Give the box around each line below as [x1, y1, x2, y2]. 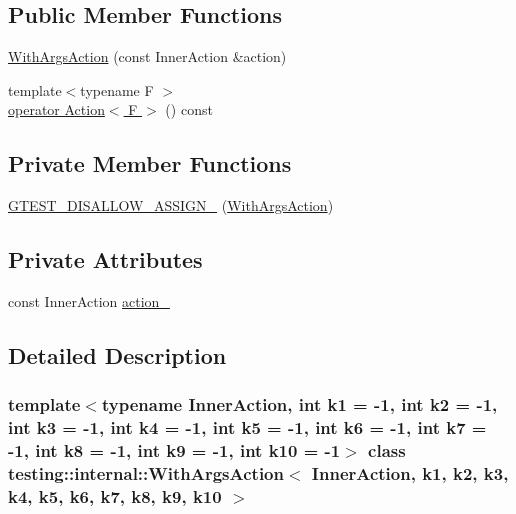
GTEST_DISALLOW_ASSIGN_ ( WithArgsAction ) [8, 195, 334, 216]
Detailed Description [8, 339, 227, 370]
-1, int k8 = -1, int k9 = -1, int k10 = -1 [8, 438, 341, 463]
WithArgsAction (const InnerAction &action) [8, 46, 287, 67]
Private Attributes [8, 244, 203, 275]
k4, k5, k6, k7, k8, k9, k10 [8, 483, 222, 508]
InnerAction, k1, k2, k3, [311, 461, 509, 486]
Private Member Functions [8, 148, 292, 179]
